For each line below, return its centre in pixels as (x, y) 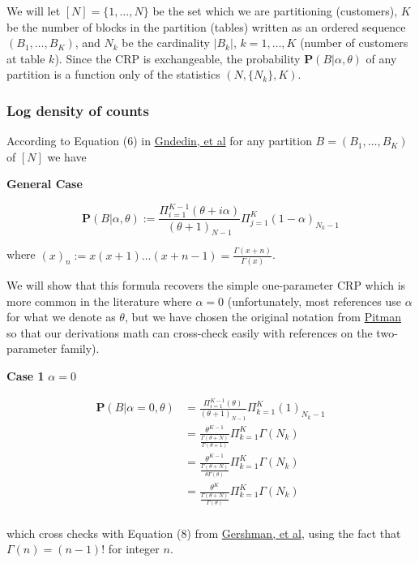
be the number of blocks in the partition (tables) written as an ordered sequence (206, 26)
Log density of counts (78, 110)
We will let (34, 11)
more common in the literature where (99, 301)
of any (381, 58)
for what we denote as (61, 317)
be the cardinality (166, 43)
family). (80, 348)
